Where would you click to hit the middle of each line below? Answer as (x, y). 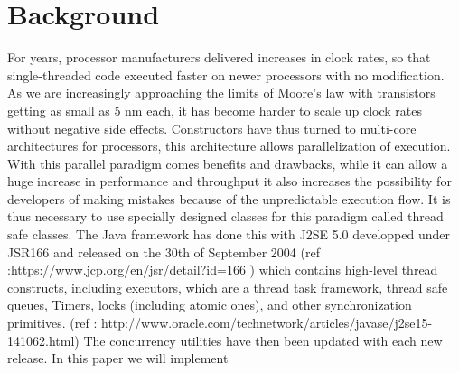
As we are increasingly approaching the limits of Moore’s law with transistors (221, 93)
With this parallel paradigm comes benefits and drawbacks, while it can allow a (228, 163)
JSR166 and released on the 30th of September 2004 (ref (164, 252)
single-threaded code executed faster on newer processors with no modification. (226, 75)
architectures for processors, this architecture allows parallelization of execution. (229, 146)
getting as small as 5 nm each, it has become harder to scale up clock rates (215, 110)
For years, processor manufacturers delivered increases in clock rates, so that (219, 57)
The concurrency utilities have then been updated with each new (263, 340)
